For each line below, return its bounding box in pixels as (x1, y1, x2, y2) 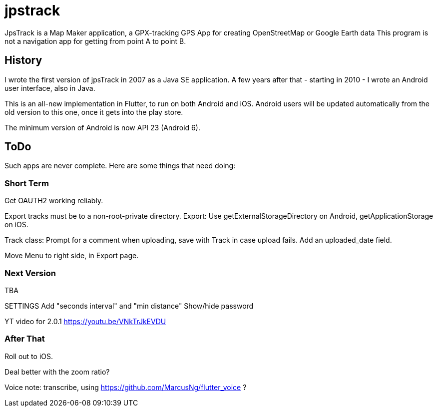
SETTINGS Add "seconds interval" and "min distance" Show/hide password (4, 301, 254, 310)
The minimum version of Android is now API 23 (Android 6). (4, 123, 200, 132)
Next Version (4, 268, 56, 278)
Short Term (4, 178, 49, 188)
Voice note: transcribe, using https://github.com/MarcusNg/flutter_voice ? (4, 383, 247, 392)
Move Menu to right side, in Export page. (4, 251, 139, 260)
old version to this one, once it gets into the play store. (4, 107, 183, 116)
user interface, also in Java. (4, 83, 95, 92)
